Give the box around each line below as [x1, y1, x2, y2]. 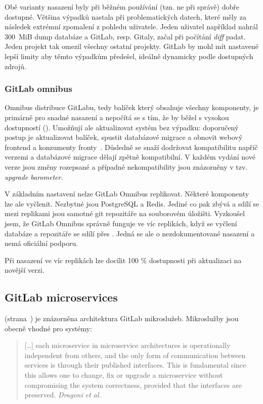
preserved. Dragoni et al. [24, 389, 101, 400]
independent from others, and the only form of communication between [24, 349, 246, 360]
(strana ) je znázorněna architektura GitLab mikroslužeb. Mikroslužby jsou [5, 313, 239, 324]
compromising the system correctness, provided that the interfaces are [24, 379, 242, 390]
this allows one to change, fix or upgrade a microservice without [24, 370, 223, 380]
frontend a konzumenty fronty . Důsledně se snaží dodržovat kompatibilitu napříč [5, 141, 258, 152]
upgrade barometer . [5, 171, 63, 182]
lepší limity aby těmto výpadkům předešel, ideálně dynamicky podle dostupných [5, 50, 253, 61]
